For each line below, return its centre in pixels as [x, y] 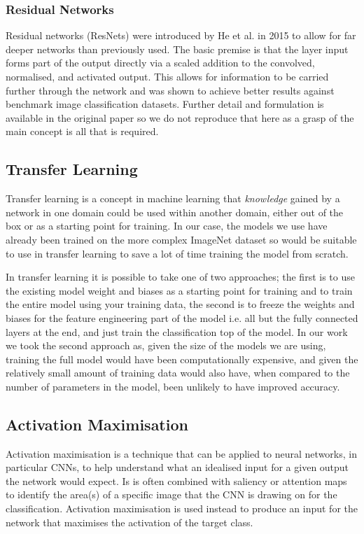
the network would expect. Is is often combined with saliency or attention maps [176, 480]
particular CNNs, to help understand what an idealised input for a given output [177, 467]
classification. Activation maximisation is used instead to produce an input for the [182, 508]
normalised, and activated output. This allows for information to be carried [167, 76]
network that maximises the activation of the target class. [129, 522]
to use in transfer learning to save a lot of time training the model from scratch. [177, 253]
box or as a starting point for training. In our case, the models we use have [167, 226]
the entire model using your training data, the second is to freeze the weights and [180, 304]
